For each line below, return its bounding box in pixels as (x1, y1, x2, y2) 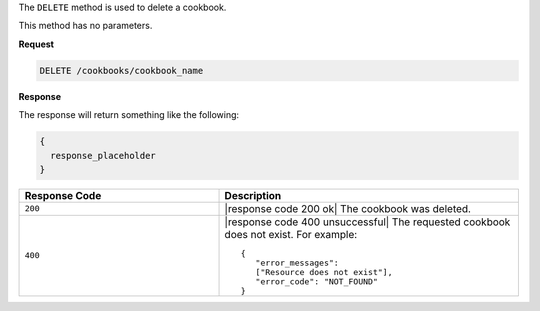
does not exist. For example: (224, 227, 358, 241)
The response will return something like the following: (18, 109, 240, 121)
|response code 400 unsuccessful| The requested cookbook (224, 215, 511, 229)
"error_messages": (255, 257, 339, 268)
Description (224, 188, 282, 202)
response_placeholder (50, 150, 157, 161)
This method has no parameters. (18, 20, 153, 32)
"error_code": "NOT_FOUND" (255, 276, 379, 287)
